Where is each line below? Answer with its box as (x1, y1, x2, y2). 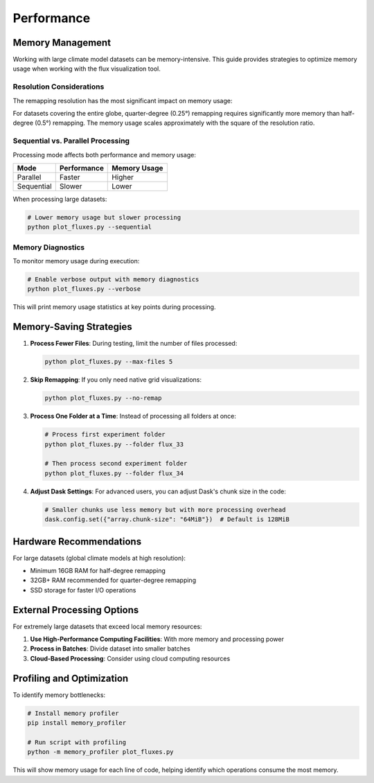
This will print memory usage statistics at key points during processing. (12, 303, 216, 311)
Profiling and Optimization (12, 672, 129, 684)
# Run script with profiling (27, 738, 127, 746)
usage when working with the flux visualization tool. (12, 64, 161, 73)
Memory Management (12, 37, 111, 49)
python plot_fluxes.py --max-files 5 (44, 358, 173, 366)
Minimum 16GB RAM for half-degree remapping (30, 567, 166, 575)
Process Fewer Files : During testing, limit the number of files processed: (30, 340, 238, 348)
